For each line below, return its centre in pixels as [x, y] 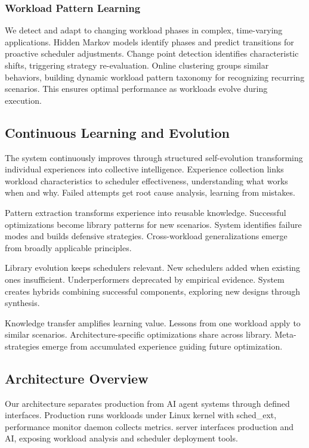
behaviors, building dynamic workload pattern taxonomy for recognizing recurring [155, 77]
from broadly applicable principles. [68, 247]
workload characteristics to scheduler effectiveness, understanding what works [146, 180]
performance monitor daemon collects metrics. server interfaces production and [149, 426]
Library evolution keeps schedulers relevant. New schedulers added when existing [153, 268]
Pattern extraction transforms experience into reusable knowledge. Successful [146, 212]
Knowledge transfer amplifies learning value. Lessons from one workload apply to [153, 322]
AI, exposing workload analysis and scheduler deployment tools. [121, 438]
